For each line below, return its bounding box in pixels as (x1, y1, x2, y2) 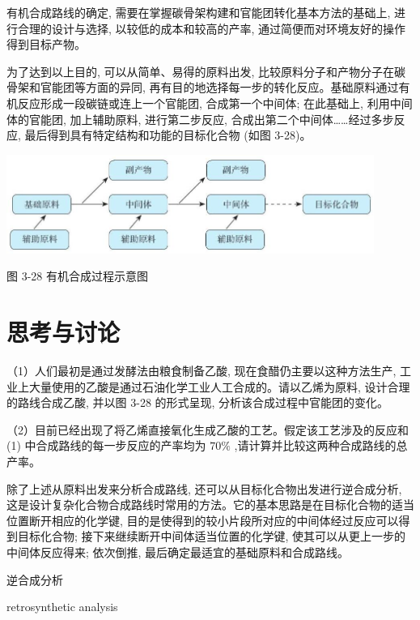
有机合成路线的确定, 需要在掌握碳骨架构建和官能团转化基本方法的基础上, (6, 4, 391, 20)
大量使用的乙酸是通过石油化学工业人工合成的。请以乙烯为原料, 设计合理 (28, 378, 410, 395)
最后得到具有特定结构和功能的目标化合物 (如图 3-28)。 (24, 126, 312, 143)
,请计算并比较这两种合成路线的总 (234, 437, 408, 454)
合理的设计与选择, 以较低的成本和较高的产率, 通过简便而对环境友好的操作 (17, 19, 406, 36)
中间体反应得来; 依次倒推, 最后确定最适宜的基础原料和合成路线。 (6, 543, 350, 560)
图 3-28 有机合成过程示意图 (6, 267, 148, 284)
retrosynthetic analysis (6, 598, 118, 615)
